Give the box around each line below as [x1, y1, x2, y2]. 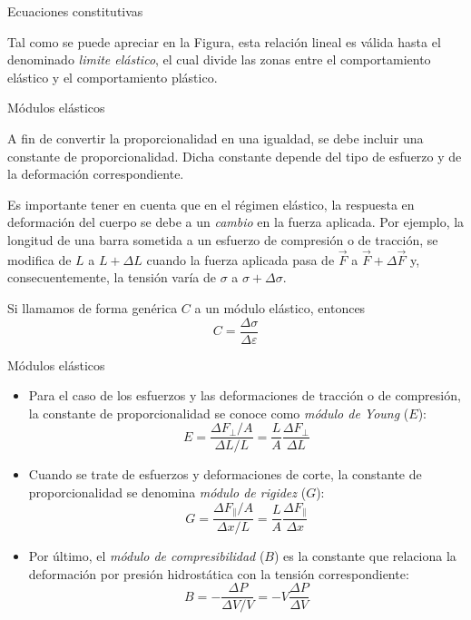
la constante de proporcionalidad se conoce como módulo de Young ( [28, 403, 409, 422]
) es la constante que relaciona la [274, 546, 456, 566]
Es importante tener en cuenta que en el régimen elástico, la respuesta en [7, 194, 415, 213]
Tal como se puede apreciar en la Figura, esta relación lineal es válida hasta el [7, 32, 441, 51]
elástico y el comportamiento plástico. [7, 67, 218, 86]
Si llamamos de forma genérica [7, 298, 178, 317]
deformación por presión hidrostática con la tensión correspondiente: [28, 564, 409, 583]
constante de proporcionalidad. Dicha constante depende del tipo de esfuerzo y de [7, 146, 462, 165]
